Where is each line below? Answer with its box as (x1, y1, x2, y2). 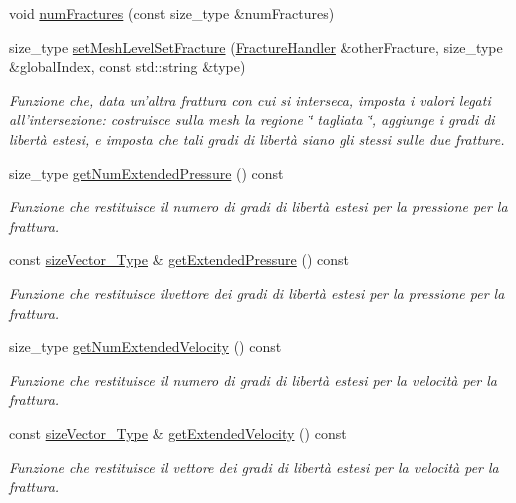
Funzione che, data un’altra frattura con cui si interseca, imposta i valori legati (9, 89, 491, 110)
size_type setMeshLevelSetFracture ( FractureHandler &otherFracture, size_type (9, 36, 503, 57)
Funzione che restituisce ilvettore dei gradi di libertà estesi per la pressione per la (9, 282, 505, 303)
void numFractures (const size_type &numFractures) (9, 3, 335, 23)
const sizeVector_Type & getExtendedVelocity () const (9, 422, 347, 443)
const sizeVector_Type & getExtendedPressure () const (9, 249, 349, 270)
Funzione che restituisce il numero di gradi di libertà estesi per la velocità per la (9, 369, 497, 390)
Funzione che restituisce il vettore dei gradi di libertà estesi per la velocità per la (9, 456, 499, 477)
